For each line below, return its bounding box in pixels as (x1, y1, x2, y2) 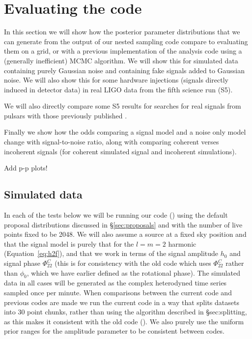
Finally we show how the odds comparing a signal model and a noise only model (4, 127, 246, 137)
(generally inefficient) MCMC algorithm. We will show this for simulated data (4, 55, 238, 65)
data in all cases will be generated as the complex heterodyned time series (4, 278, 227, 288)
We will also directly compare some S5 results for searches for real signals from (4, 101, 241, 111)
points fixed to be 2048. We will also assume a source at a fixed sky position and (4, 229, 247, 239)
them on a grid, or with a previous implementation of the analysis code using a (4, 46, 242, 56)
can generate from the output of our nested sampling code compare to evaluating (4, 36, 248, 46)
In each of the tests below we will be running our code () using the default (4, 210, 228, 220)
